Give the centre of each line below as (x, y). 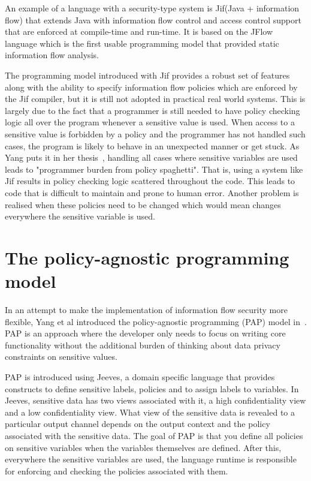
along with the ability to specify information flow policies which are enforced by (151, 87)
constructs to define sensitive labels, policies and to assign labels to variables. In (152, 388)
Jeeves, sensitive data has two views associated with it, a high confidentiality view (155, 400)
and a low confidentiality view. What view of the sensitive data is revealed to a (150, 412)
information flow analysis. (52, 55)
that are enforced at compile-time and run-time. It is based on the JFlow (139, 31)
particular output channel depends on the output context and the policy (138, 424)
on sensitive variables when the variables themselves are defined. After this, (143, 447)
